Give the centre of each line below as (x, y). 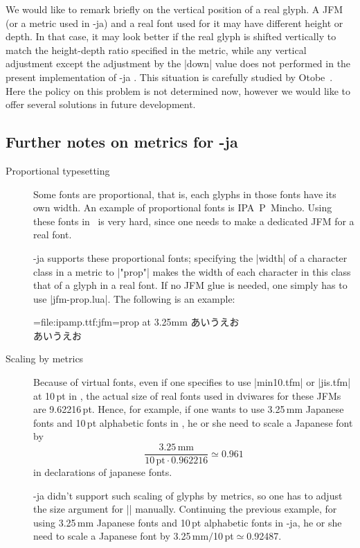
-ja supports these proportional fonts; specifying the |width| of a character (190, 257)
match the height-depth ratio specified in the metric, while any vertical (156, 50)
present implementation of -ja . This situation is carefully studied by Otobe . (169, 77)
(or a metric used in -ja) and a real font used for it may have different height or (174, 23)
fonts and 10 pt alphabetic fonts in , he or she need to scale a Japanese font (193, 422)
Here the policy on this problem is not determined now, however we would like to (178, 90)
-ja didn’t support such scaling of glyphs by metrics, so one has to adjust (188, 495)
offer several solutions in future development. (101, 104)
